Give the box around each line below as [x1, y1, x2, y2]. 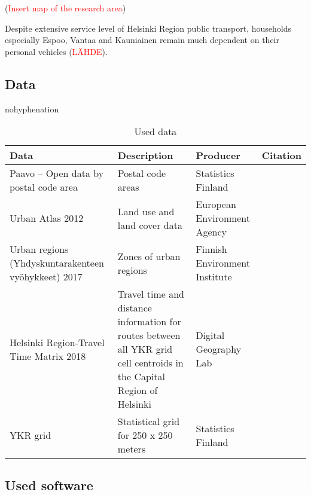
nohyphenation [5, 102, 59, 115]
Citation [261, 148, 301, 163]
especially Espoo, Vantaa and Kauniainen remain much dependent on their [5, 33, 279, 46]
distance [117, 301, 152, 315]
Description [117, 148, 173, 163]
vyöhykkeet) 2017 [10, 270, 83, 284]
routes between [117, 328, 181, 343]
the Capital [117, 369, 165, 384]
